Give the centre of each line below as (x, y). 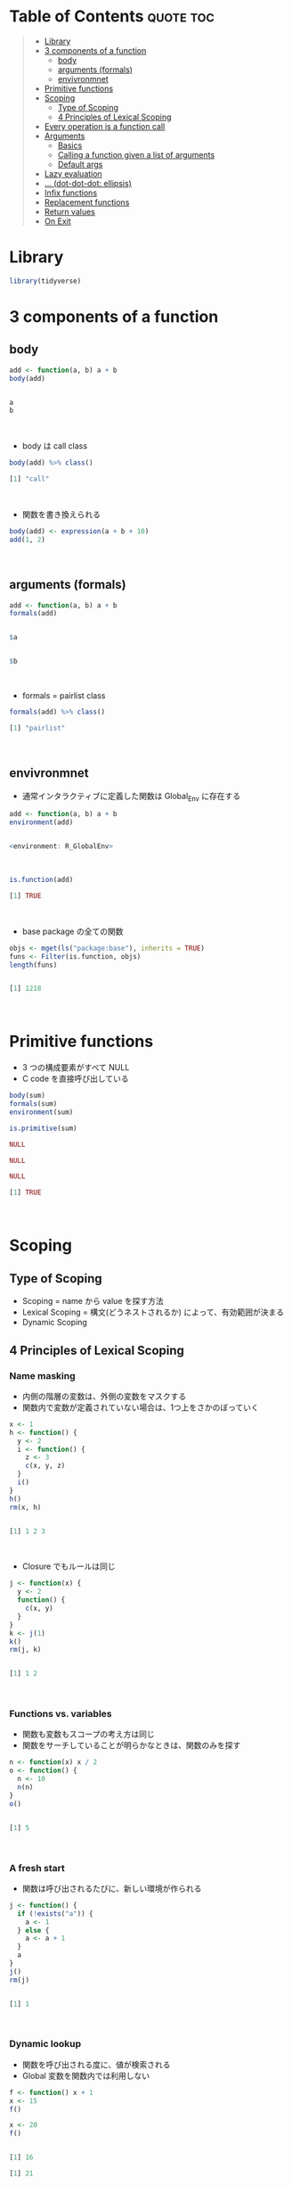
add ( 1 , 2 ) (28, 540)
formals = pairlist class (64, 696)
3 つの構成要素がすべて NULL (76, 1068)
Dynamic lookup (45, 2044)
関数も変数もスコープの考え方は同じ (88, 1734)
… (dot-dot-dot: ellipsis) (88, 183)
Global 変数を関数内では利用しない (85, 2075)
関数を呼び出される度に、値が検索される (96, 2064)
